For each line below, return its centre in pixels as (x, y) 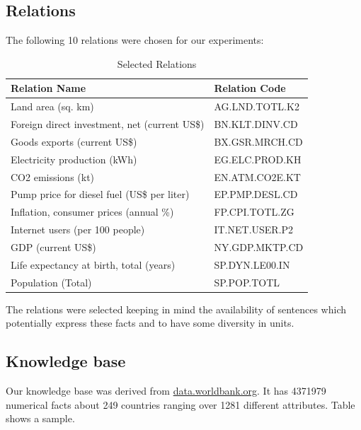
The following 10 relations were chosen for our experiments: (135, 40)
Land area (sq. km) (52, 106)
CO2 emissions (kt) (53, 176)
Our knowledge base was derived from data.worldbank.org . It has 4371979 (166, 391)
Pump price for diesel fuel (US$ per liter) (100, 194)
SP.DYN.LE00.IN (252, 264)
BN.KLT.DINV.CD (256, 124)
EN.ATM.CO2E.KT (257, 176)
